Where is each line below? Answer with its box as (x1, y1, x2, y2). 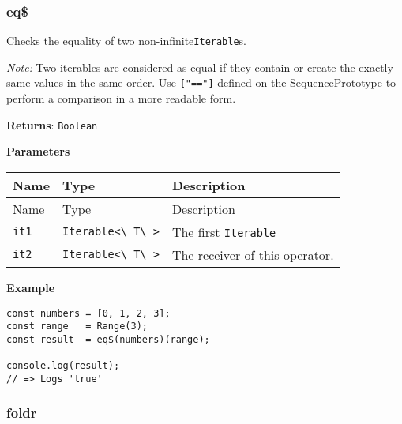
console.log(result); (6, 360, 120, 372)
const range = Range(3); (6, 321, 148, 332)
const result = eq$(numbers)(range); (6, 333, 210, 345)
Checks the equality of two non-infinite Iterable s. (6, 32, 247, 49)
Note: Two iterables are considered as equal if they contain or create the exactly (6, 58, 393, 75)
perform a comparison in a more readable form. (6, 90, 236, 107)
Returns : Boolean (6, 116, 98, 133)
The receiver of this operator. (171, 245, 334, 264)
